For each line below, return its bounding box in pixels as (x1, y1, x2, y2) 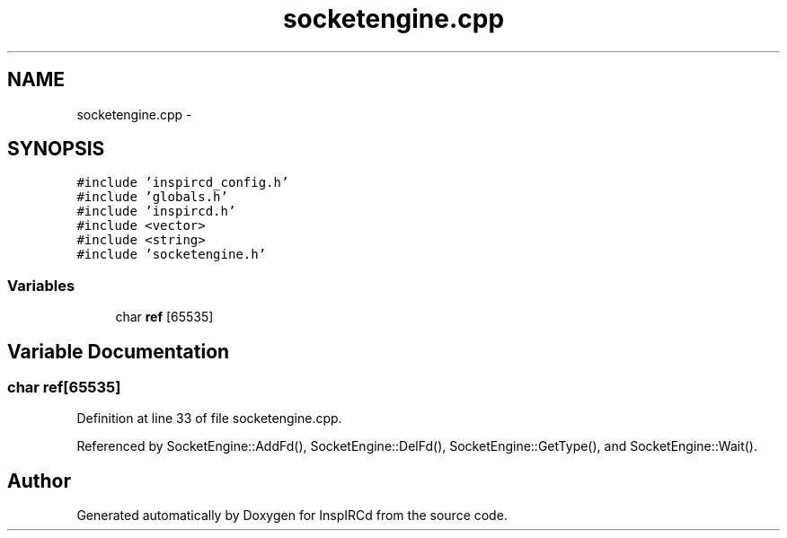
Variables (7, 276, 75, 295)
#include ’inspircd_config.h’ (76, 175, 289, 190)
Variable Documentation (7, 340, 230, 363)
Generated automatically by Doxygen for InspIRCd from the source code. (76, 507, 508, 524)
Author (7, 469, 71, 492)
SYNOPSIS (7, 137, 105, 161)
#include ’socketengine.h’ (76, 247, 267, 262)
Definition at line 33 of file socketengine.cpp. (76, 410, 342, 427)
